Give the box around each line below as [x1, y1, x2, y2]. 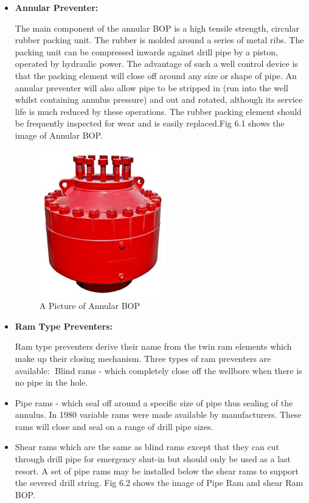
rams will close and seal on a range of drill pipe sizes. [15, 420, 214, 432]
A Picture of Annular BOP [39, 299, 140, 312]
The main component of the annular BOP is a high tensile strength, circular [15, 21, 299, 34]
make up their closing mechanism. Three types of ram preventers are [15, 352, 271, 364]
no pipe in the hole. [15, 376, 88, 389]
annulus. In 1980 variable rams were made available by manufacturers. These [15, 408, 302, 421]
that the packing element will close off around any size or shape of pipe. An [15, 69, 297, 82]
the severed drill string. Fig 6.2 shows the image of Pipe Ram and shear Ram [15, 476, 304, 489]
